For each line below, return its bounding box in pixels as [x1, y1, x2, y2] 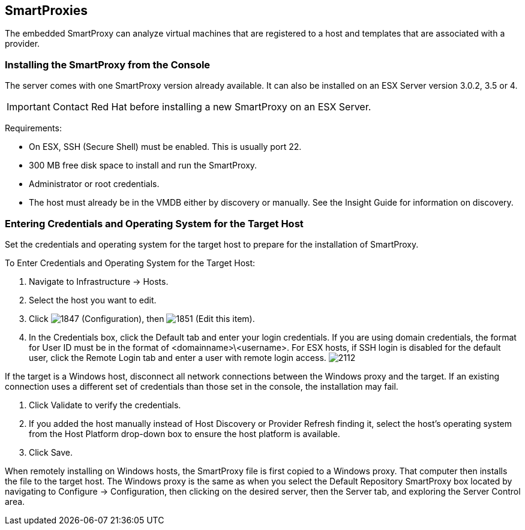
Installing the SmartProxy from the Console [5, 58, 211, 71]
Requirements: [5, 123, 62, 134]
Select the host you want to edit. [29, 294, 157, 305]
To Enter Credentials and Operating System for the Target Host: [5, 257, 256, 268]
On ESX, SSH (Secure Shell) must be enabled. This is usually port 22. [29, 141, 302, 152]
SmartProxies [5, 3, 88, 18]
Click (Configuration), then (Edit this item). [29, 313, 255, 324]
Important [7, 101, 50, 113]
